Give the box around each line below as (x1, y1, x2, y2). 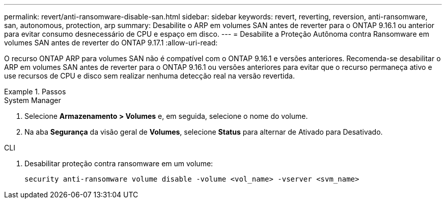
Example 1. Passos (4, 87, 66, 96)
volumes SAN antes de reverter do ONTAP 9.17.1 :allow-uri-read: (4, 38, 218, 47)
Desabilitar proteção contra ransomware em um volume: (24, 159, 213, 168)
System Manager (4, 96, 61, 105)
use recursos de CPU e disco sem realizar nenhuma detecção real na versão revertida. (4, 71, 295, 80)
